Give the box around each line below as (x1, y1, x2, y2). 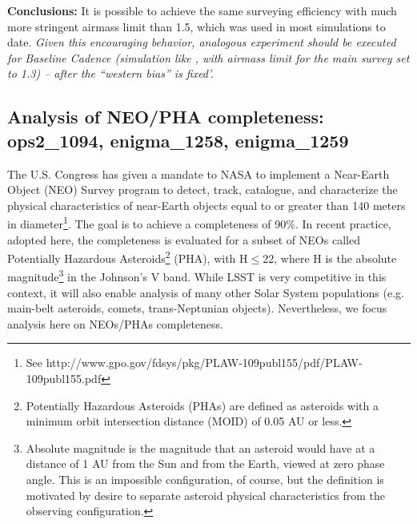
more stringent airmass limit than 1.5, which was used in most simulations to (7, 18, 386, 34)
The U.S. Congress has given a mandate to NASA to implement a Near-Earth (7, 165, 390, 182)
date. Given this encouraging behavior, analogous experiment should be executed (7, 34, 396, 50)
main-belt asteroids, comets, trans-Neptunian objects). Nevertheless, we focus (7, 300, 387, 316)
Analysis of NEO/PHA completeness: (7, 104, 324, 129)
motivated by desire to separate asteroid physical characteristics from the (26, 486, 386, 503)
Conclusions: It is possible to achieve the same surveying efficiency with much (7, 2, 397, 18)
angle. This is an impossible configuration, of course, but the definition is (26, 471, 384, 488)
